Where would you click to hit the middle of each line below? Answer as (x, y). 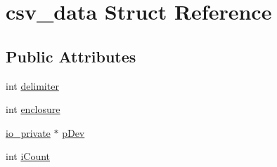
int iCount (28, 156)
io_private (28, 132)
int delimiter (32, 85)
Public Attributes (71, 56)
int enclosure (33, 109)
